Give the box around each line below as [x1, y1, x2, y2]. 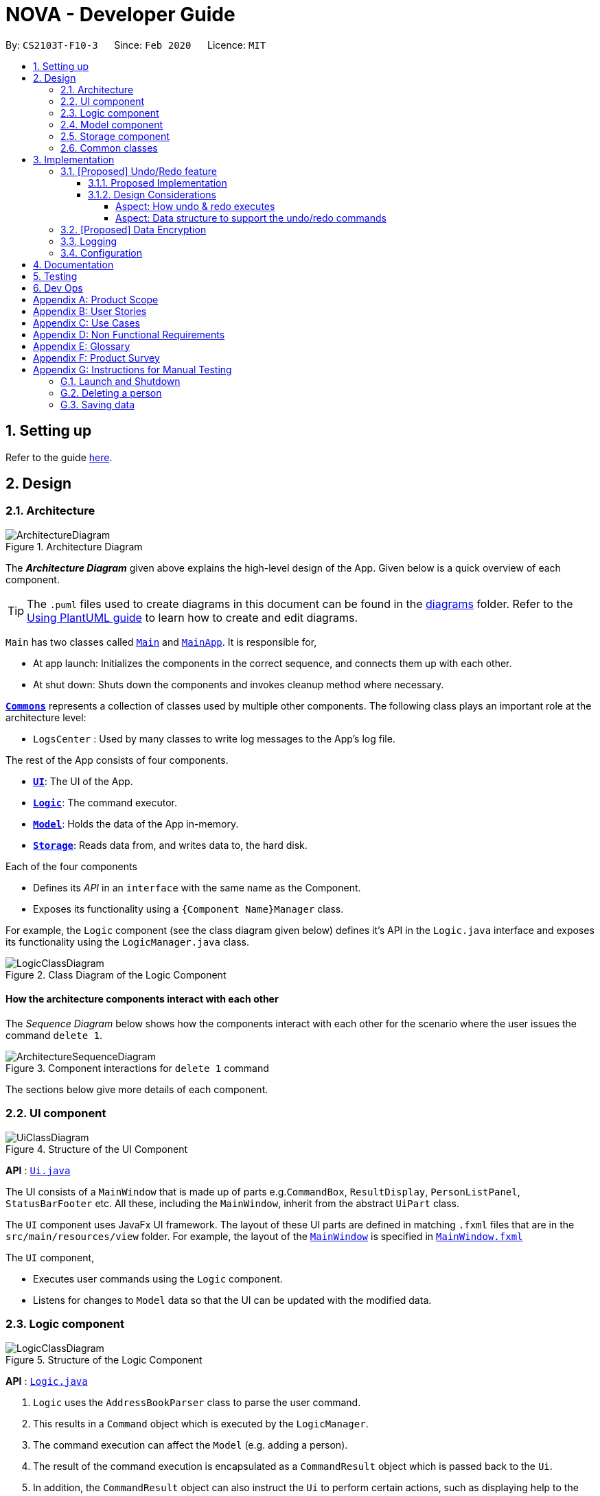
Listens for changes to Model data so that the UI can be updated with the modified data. [33, 1294, 432, 1306]
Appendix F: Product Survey [33, 351, 160, 364]
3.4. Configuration [60, 246, 143, 259]
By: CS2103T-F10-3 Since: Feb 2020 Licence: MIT [5, 38, 266, 51]
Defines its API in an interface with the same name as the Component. [33, 881, 361, 893]
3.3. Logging [60, 235, 117, 247]
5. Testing [33, 270, 78, 282]
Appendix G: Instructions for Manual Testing [33, 363, 232, 375]
